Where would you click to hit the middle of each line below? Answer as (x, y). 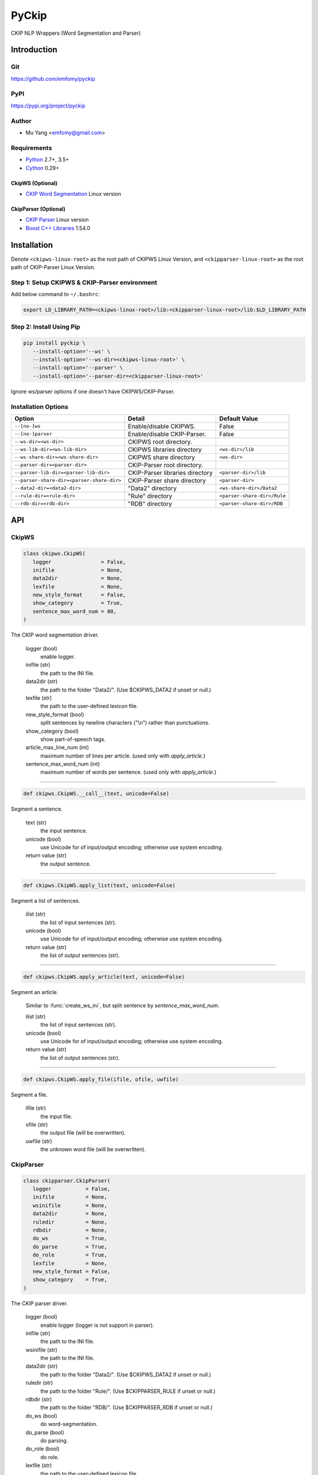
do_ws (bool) (42, 1415)
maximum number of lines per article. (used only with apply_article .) (123, 756)
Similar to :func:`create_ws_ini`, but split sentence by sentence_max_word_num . (122, 1005)
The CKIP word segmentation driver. (55, 635)
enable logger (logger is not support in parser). (97, 1325)
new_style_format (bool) (55, 714)
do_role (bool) (43, 1449)
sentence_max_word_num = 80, (75, 611)
